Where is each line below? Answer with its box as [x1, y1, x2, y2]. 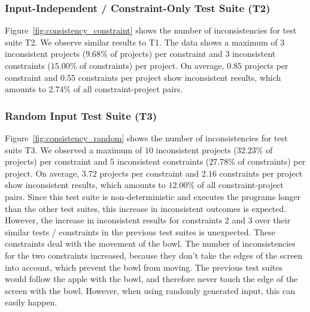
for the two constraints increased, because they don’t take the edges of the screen [5, 249, 303, 261]
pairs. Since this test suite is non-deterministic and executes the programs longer [5, 190, 301, 202]
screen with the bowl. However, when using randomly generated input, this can [5, 284, 295, 296]
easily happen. [5, 296, 57, 308]
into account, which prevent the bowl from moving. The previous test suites [5, 260, 282, 273]
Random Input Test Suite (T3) [5, 108, 157, 123]
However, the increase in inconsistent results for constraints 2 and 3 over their [5, 214, 291, 226]
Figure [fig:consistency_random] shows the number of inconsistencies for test [5, 132, 288, 144]
